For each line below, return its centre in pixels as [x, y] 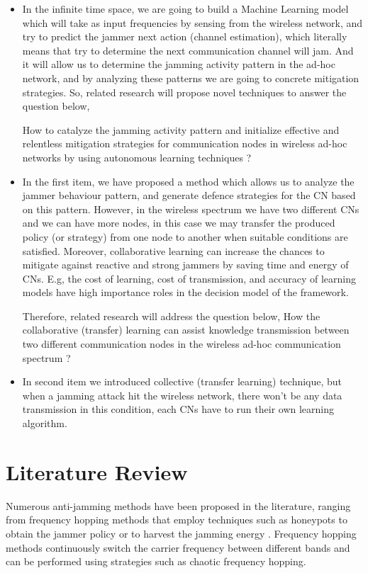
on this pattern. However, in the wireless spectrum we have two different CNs [191, 209]
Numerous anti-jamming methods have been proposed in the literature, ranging [178, 505]
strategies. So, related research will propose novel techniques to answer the [184, 92]
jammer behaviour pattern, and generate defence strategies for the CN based [189, 195]
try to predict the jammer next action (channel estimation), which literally [185, 36]
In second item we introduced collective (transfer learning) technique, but [182, 381]
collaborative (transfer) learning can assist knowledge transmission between [186, 330]
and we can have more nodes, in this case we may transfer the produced [179, 223]
